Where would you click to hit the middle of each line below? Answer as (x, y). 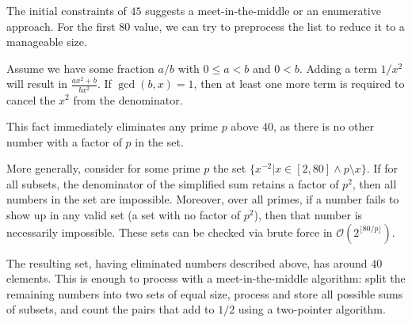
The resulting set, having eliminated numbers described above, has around (187, 262)
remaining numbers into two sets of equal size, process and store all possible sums (205, 293)
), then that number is (308, 215)
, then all (374, 183)
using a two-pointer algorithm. (312, 309)
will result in (37, 84)
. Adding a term (338, 68)
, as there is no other (324, 126)
